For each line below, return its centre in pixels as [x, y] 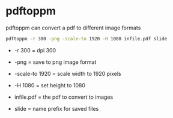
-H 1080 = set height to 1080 [50, 85]
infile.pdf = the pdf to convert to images [64, 97]
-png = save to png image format [55, 62]
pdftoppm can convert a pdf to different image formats [73, 28]
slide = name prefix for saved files [56, 108]
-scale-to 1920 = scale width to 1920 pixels [68, 73]
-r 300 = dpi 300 [35, 50]
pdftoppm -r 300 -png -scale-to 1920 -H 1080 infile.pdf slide [86, 39]
